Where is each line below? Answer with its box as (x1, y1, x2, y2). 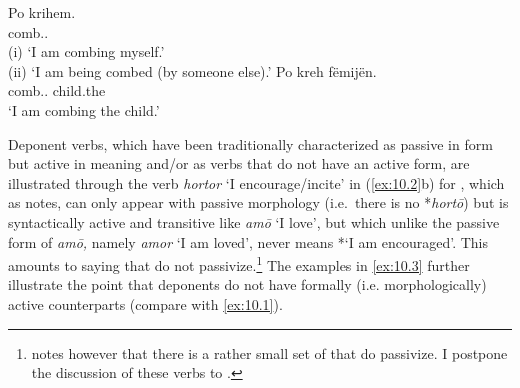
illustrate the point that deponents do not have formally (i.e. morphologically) (8, 274, 487, 295)
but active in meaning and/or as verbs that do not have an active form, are (8, 153, 470, 174)
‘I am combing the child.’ (8, 99, 160, 120)
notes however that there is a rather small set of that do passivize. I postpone (31, 342, 508, 363)
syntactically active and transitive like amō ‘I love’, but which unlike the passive (8, 211, 500, 232)
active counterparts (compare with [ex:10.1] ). (8, 293, 283, 314)
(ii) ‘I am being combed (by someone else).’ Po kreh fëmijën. (8, 60, 377, 81)
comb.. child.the (8, 80, 106, 101)
